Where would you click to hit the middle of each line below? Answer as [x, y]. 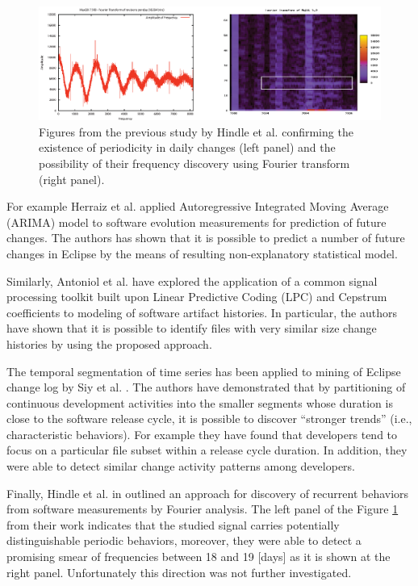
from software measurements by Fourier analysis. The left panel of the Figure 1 [203, 509]
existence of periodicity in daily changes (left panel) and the [187, 147]
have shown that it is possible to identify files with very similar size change [192, 328]
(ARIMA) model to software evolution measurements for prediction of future [196, 222]
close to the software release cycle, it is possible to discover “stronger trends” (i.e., [209, 419]
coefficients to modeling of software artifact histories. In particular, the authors [202, 312]
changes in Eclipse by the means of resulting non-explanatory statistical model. [202, 253]
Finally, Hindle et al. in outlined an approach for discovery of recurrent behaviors [208, 493]
